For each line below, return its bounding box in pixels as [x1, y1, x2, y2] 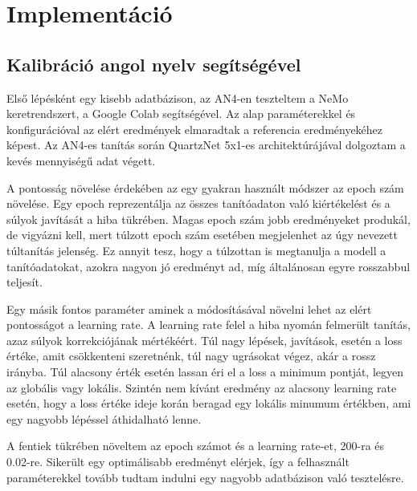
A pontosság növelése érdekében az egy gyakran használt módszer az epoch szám [6, 179, 404, 196]
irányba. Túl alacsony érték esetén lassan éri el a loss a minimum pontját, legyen [6, 363, 404, 380]
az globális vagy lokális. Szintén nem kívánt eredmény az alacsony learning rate [6, 379, 397, 396]
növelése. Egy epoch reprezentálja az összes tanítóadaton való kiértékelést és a [6, 195, 390, 212]
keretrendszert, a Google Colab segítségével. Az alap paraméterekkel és [6, 105, 356, 122]
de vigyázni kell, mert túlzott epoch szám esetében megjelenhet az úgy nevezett [6, 226, 399, 243]
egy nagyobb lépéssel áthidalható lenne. [6, 410, 202, 427]
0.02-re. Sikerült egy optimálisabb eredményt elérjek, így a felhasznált [6, 453, 350, 470]
